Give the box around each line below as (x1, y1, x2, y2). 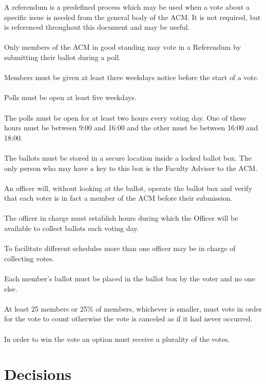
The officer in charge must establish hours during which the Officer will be (4, 213, 238, 223)
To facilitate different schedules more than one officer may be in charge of (4, 243, 236, 254)
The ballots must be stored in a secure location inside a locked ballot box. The (4, 152, 252, 163)
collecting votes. (4, 253, 54, 263)
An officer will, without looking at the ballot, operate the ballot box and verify (4, 182, 252, 193)
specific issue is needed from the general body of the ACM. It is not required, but (4, 11, 261, 22)
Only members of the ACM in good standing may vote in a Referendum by (4, 42, 241, 52)
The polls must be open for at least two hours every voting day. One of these (4, 112, 246, 123)
